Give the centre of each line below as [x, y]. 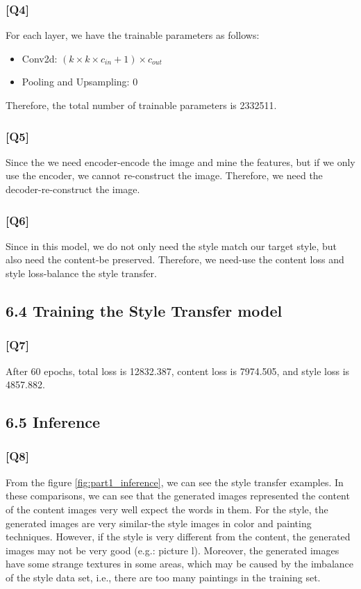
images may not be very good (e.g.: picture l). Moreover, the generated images [173, 550]
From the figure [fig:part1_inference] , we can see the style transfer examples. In [175, 482]
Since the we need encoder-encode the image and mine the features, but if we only [180, 161]
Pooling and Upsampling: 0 [80, 82]
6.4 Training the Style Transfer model [144, 310]
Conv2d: [40, 58]
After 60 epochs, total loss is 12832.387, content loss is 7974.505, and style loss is [178, 371]
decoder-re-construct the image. [73, 189]
